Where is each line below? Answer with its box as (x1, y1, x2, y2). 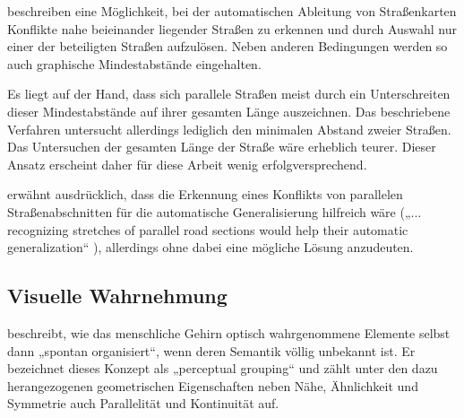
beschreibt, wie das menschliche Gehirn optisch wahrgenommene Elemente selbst (7, 323, 451, 342)
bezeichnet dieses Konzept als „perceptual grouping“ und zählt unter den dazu (7, 359, 438, 378)
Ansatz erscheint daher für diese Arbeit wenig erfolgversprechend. (7, 154, 367, 173)
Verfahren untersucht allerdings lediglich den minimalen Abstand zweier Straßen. (7, 119, 451, 138)
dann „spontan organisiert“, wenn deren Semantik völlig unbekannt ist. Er (7, 341, 416, 360)
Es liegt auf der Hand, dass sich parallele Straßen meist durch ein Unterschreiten (7, 84, 451, 103)
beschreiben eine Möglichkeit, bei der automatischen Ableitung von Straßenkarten (7, 2, 457, 20)
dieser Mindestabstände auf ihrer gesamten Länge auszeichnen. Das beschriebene (7, 101, 451, 120)
